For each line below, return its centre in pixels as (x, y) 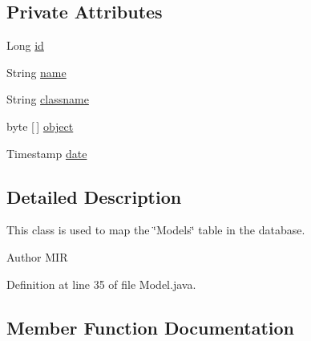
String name (36, 72)
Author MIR (37, 256)
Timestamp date (47, 153)
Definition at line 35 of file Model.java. (101, 284)
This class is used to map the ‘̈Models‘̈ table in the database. (156, 230)
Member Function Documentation (151, 327)
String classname (48, 99)
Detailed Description (94, 196)
